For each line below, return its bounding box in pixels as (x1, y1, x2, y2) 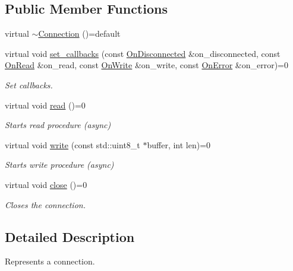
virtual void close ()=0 (5, 178, 87, 190)
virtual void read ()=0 (5, 98, 86, 111)
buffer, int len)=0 (147, 138, 211, 151)
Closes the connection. (5, 198, 86, 211)
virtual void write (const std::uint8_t (5, 138, 140, 151)
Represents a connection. (5, 255, 95, 267)
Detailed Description (5, 227, 135, 246)
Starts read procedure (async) (5, 119, 111, 131)
